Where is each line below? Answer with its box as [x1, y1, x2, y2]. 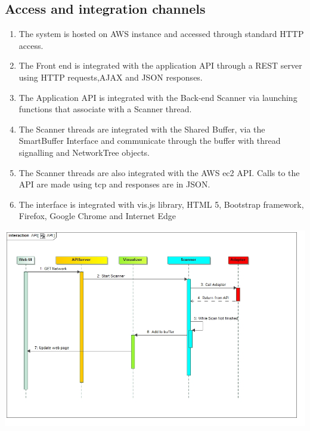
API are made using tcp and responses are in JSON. [18, 178, 210, 190]
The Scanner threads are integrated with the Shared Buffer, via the [18, 122, 265, 135]
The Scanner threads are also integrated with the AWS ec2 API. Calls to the [18, 166, 300, 178]
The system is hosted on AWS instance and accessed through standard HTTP [18, 27, 304, 40]
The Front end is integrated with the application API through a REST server [18, 59, 302, 72]
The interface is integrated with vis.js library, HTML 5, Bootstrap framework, [18, 198, 304, 210]
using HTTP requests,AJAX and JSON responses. [18, 70, 203, 83]
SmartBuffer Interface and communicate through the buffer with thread [18, 134, 281, 147]
